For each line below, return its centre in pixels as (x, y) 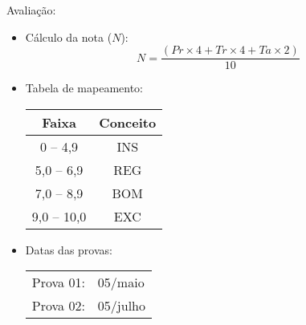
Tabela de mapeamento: (84, 88)
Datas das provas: (69, 249)
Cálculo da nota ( (69, 37)
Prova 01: (58, 282)
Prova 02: (58, 306)
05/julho (121, 306)
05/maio (121, 282)
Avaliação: (31, 10)
